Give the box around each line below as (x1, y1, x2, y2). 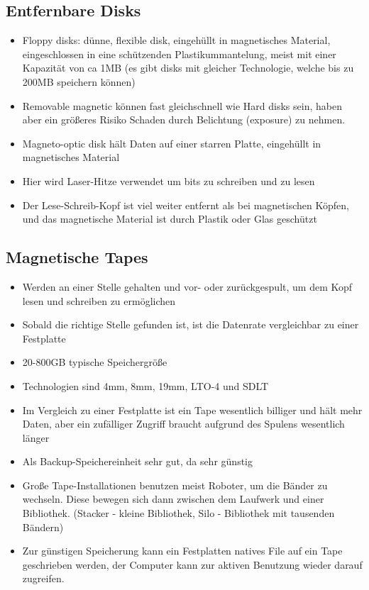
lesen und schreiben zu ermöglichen (22, 293, 176, 308)
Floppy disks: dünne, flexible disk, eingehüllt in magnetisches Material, (22, 33, 331, 48)
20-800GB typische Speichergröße (22, 355, 167, 369)
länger (22, 430, 50, 445)
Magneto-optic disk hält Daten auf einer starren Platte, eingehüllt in (22, 135, 321, 150)
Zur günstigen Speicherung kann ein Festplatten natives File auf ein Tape (22, 543, 343, 558)
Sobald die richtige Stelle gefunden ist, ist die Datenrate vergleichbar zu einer (22, 317, 359, 332)
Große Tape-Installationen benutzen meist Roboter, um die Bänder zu (22, 477, 328, 492)
